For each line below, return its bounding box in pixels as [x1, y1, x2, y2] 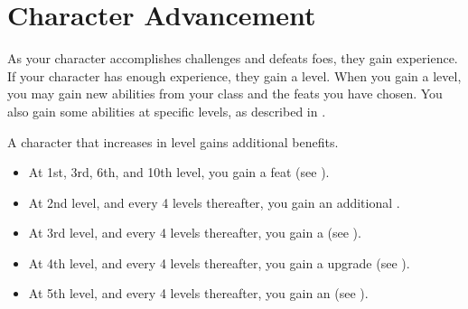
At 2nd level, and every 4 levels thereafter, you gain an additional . [28, 192, 400, 211]
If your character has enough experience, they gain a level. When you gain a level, [7, 66, 462, 85]
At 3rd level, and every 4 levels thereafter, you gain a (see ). [28, 223, 361, 242]
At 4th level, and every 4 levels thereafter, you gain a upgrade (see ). [28, 253, 410, 272]
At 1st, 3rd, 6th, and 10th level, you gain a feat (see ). [28, 163, 330, 182]
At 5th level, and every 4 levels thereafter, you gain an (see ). [28, 284, 369, 303]
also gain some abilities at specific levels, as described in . [7, 101, 326, 120]
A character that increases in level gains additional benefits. [7, 132, 339, 151]
